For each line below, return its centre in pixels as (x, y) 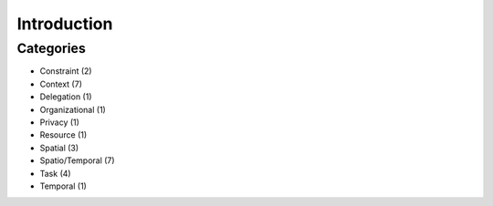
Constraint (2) (66, 71)
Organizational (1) (73, 109)
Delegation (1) (66, 97)
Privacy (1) (59, 122)
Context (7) (61, 84)
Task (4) (56, 173)
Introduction (65, 24)
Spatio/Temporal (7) (77, 160)
